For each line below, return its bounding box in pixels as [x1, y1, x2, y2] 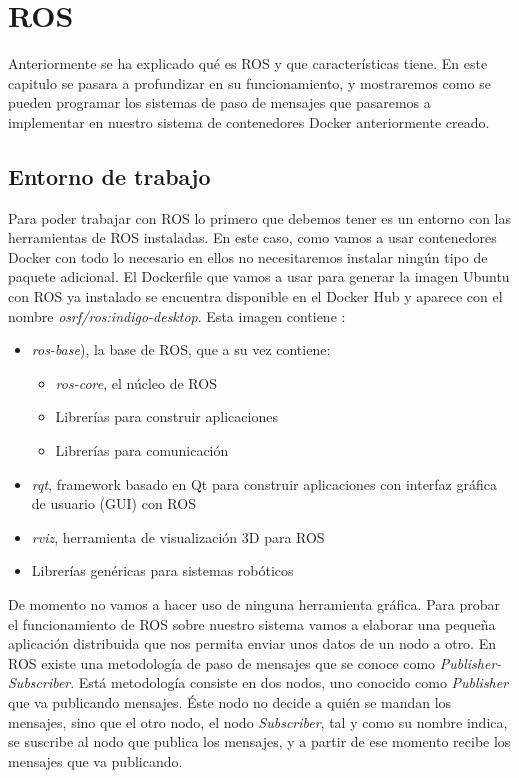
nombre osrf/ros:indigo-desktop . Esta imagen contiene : [8, 305, 346, 326]
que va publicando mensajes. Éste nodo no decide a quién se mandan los [8, 691, 452, 712]
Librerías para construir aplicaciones [55, 406, 278, 427]
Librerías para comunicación [55, 440, 229, 461]
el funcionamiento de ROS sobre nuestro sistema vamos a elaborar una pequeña [8, 613, 496, 634]
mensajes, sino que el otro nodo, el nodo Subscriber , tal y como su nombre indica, [8, 711, 508, 732]
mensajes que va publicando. [8, 750, 183, 771]
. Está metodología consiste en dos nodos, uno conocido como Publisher [70, 672, 509, 693]
